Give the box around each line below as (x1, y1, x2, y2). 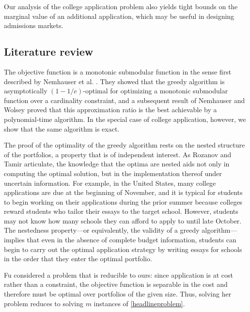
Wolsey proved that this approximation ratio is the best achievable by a (4, 104, 217, 115)
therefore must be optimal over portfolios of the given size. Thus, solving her (4, 289, 232, 299)
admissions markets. (4, 20, 63, 30)
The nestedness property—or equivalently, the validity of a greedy (4, 225, 200, 235)
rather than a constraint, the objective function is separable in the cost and (4, 279, 228, 289)
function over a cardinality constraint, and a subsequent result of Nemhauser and (4, 95, 245, 105)
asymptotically (4, 86, 47, 96)
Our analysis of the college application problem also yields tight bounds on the (4, 1, 238, 11)
